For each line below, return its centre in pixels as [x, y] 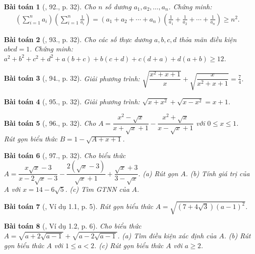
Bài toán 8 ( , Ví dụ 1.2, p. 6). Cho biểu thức [73, 226]
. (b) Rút [237, 235]
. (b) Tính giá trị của [218, 173]
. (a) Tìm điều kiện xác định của [167, 235]
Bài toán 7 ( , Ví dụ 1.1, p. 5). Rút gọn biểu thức [79, 206]
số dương [118, 6]
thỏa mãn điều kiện [208, 39]
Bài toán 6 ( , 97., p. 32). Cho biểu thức [65, 155]
